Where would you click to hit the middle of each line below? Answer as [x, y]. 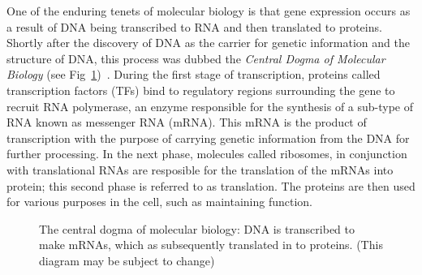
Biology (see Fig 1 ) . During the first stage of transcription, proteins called [194, 74]
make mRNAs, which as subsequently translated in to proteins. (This [211, 245]
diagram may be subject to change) [127, 260]
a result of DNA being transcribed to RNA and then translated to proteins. [194, 26]
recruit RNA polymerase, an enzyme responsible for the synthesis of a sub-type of [210, 106]
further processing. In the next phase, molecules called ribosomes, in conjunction [207, 154]
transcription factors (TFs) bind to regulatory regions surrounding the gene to [201, 90]
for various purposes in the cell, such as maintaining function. [159, 202]
